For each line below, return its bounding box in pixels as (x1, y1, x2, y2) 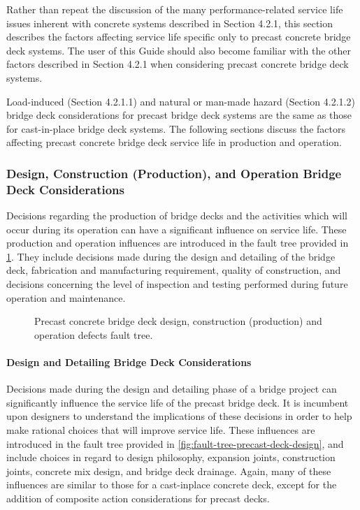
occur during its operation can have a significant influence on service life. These (6, 221, 347, 236)
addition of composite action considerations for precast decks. (6, 490, 270, 505)
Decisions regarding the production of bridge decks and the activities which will (6, 208, 347, 223)
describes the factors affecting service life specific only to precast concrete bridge (6, 29, 351, 44)
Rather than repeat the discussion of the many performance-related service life (6, 2, 343, 16)
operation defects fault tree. (34, 327, 153, 342)
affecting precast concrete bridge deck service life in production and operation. (6, 135, 342, 150)
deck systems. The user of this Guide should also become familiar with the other (6, 43, 352, 57)
